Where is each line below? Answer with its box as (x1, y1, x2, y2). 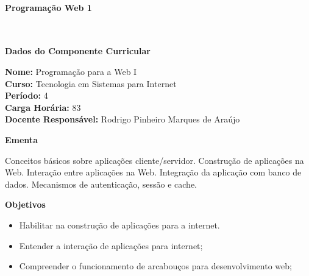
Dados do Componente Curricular (5, 44, 151, 57)
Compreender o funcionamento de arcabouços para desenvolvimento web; (19, 260, 292, 272)
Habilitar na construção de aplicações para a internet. (19, 218, 220, 231)
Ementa (5, 133, 38, 146)
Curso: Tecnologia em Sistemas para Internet (5, 77, 177, 90)
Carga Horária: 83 (5, 101, 81, 113)
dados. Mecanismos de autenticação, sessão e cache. (5, 177, 197, 190)
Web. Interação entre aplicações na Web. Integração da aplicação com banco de (5, 166, 302, 179)
